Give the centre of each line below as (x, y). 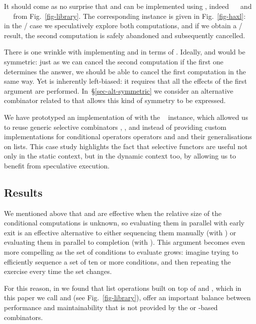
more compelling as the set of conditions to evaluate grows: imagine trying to (121, 252)
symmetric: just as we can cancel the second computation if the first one (114, 61)
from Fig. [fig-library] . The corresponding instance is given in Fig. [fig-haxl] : (129, 16)
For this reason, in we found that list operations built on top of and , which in (123, 288)
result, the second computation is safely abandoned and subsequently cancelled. (125, 35)
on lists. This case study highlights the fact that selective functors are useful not (126, 146)
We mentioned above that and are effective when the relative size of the (113, 213)
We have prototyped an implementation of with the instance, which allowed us (126, 117)
